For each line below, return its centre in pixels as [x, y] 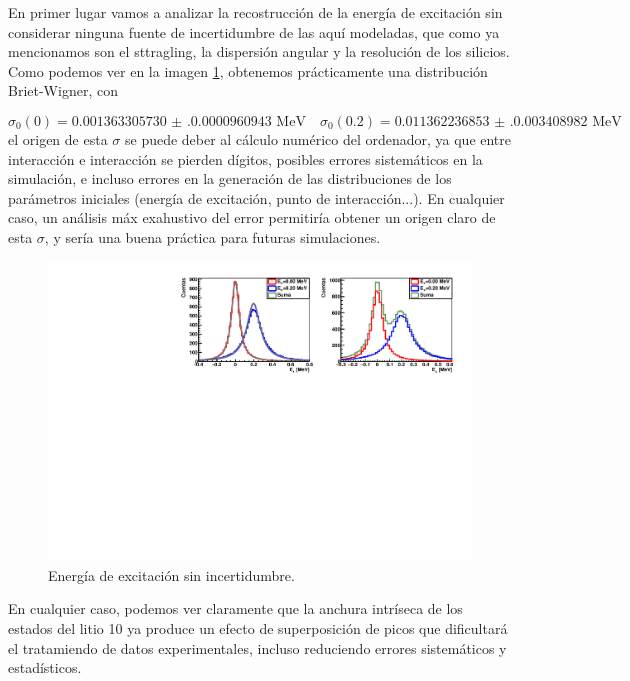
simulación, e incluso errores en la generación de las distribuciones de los [230, 178]
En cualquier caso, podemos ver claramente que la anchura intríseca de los [235, 608]
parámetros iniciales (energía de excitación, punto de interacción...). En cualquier [256, 197]
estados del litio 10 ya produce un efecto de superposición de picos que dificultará [258, 627]
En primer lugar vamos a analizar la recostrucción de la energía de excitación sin [255, 12]
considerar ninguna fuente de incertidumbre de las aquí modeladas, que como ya [254, 31]
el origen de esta [58, 138]
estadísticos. [45, 667]
